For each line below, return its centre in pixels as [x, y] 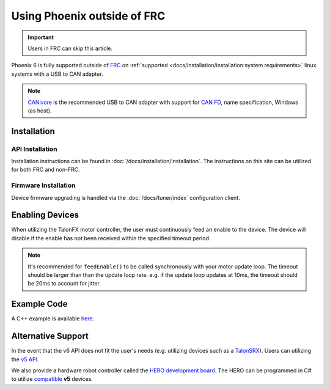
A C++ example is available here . [53, 318]
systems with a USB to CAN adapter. [57, 74]
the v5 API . [25, 359]
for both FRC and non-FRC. [46, 170]
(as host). [40, 111]
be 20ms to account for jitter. [64, 284]
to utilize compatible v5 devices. [52, 379]
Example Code [39, 304]
